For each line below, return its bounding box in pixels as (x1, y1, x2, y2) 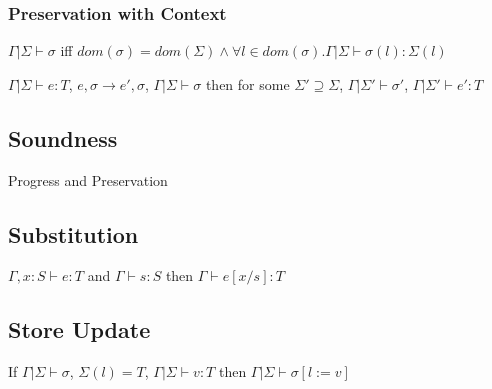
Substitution (8, 218, 139, 249)
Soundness (8, 122, 118, 153)
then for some (205, 73, 290, 94)
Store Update (8, 314, 151, 345)
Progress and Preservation (8, 169, 168, 190)
